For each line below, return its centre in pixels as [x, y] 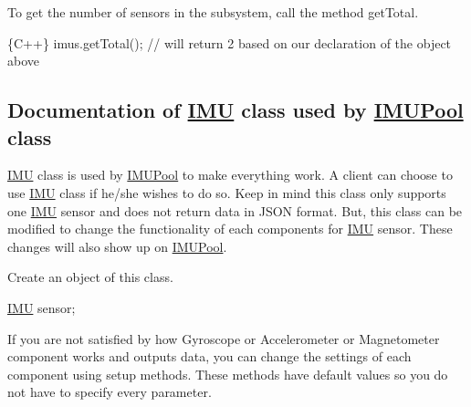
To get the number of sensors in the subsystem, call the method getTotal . [213, 12]
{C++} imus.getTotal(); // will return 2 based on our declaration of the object [230, 42]
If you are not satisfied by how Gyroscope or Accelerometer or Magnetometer [224, 338]
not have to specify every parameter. [110, 392]
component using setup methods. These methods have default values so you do [228, 374]
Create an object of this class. [90, 277]
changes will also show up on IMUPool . [117, 246]
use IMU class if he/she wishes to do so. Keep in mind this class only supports [227, 192]
